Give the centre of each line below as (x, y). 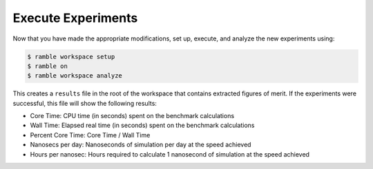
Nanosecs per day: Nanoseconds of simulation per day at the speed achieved (141, 145)
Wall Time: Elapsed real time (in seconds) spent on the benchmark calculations (142, 125)
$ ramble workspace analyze (75, 76)
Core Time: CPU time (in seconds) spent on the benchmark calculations (132, 116)
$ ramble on (48, 66)
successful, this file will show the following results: (85, 103)
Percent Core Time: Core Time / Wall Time (90, 135)
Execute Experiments (75, 18)
